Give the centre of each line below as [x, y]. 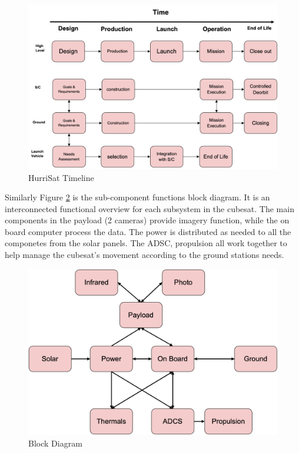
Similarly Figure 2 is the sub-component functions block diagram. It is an [137, 197]
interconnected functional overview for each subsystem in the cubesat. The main [149, 208]
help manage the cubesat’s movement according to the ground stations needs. [144, 255]
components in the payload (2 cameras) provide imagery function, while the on [147, 220]
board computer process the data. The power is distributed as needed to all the [148, 231]
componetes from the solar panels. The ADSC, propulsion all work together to [146, 243]
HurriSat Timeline [61, 177]
